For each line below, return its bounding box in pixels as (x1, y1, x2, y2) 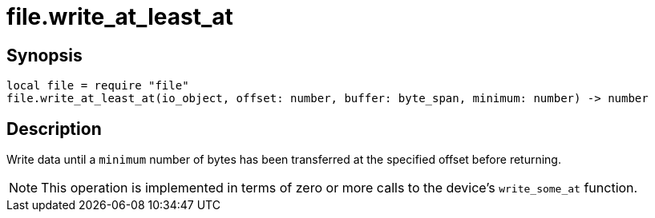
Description (6, 118, 102, 139)
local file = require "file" (6, 79, 189, 93)
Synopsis (6, 45, 83, 65)
